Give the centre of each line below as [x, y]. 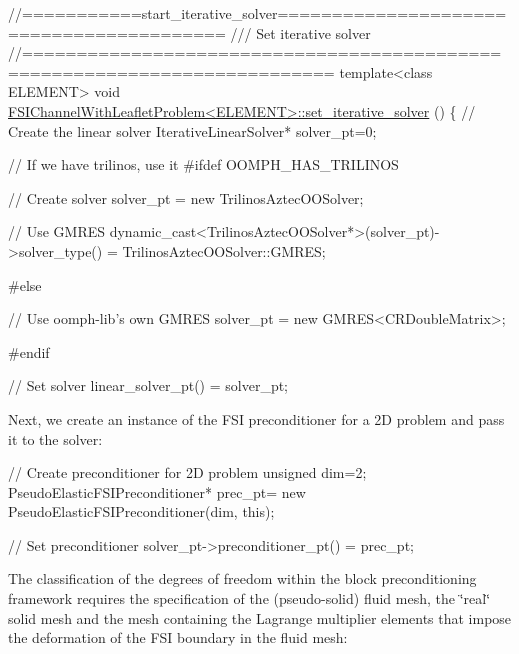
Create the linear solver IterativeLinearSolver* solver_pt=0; [192, 130]
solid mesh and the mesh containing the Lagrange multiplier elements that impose [260, 617]
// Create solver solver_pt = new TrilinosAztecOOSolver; [186, 197]
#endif [29, 351]
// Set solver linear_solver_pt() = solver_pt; [148, 385]
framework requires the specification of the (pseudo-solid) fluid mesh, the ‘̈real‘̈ [249, 598]
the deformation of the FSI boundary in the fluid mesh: [178, 637]
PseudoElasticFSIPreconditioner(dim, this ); [141, 511]
